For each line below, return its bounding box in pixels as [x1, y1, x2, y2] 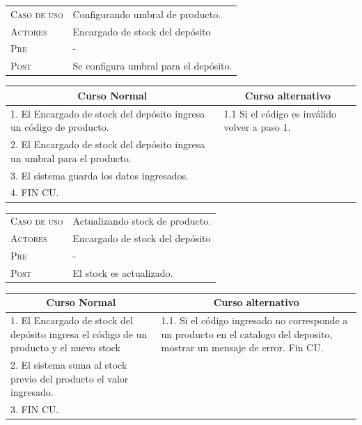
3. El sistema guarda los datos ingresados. [10, 168, 189, 182]
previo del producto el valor [10, 371, 129, 385]
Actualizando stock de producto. [72, 214, 212, 228]
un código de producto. [10, 120, 109, 134]
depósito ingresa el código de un [10, 326, 148, 341]
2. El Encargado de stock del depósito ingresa [10, 137, 205, 152]
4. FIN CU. [10, 185, 59, 200]
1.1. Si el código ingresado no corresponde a [161, 313, 348, 328]
